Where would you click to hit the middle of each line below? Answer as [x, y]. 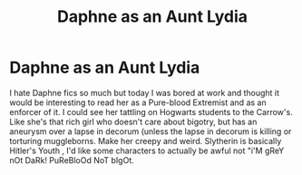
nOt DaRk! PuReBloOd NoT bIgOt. [72, 160]
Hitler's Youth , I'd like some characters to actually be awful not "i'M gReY [147, 151]
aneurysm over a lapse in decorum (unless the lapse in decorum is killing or [151, 131]
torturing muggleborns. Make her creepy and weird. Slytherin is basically [146, 141]
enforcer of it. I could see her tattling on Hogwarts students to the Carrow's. [151, 112]
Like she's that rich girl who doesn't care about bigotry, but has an [133, 122]
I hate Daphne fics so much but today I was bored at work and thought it [144, 92]
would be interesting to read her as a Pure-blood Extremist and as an [138, 102]
